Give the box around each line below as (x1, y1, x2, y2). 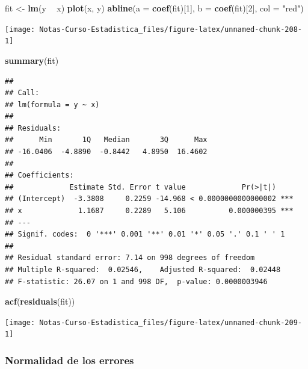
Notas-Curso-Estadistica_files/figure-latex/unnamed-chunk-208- (39, 25, 302, 34)
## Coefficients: (5, 171, 74, 180)
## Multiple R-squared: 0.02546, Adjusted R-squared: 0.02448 (5, 265, 281, 274)
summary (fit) (5, 54, 59, 66)
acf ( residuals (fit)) (5, 295, 75, 308)
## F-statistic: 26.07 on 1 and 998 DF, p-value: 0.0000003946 (5, 277, 268, 286)
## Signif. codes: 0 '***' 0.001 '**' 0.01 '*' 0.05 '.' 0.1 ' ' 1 (5, 230, 285, 239)
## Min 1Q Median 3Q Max (5, 135, 208, 144)
